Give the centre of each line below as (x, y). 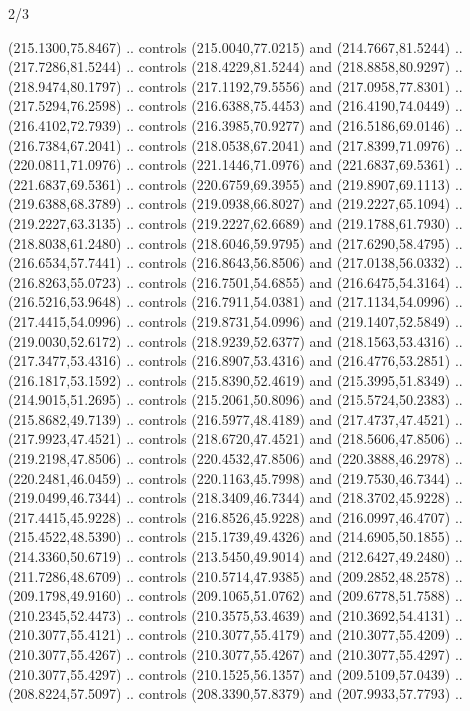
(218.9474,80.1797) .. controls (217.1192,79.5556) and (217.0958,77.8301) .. (235, 85)
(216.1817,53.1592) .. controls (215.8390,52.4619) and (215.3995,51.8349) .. (235, 379)
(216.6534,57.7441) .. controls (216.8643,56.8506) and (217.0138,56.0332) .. (235, 262)
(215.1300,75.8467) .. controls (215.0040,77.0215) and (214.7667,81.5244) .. (235, 46)
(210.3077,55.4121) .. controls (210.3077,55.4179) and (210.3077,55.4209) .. (235, 634)
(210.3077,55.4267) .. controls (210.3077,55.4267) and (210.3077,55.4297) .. (235, 654)
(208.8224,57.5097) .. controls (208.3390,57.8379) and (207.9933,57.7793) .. (235, 693)
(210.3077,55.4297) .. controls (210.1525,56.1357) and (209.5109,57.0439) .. (235, 673)
